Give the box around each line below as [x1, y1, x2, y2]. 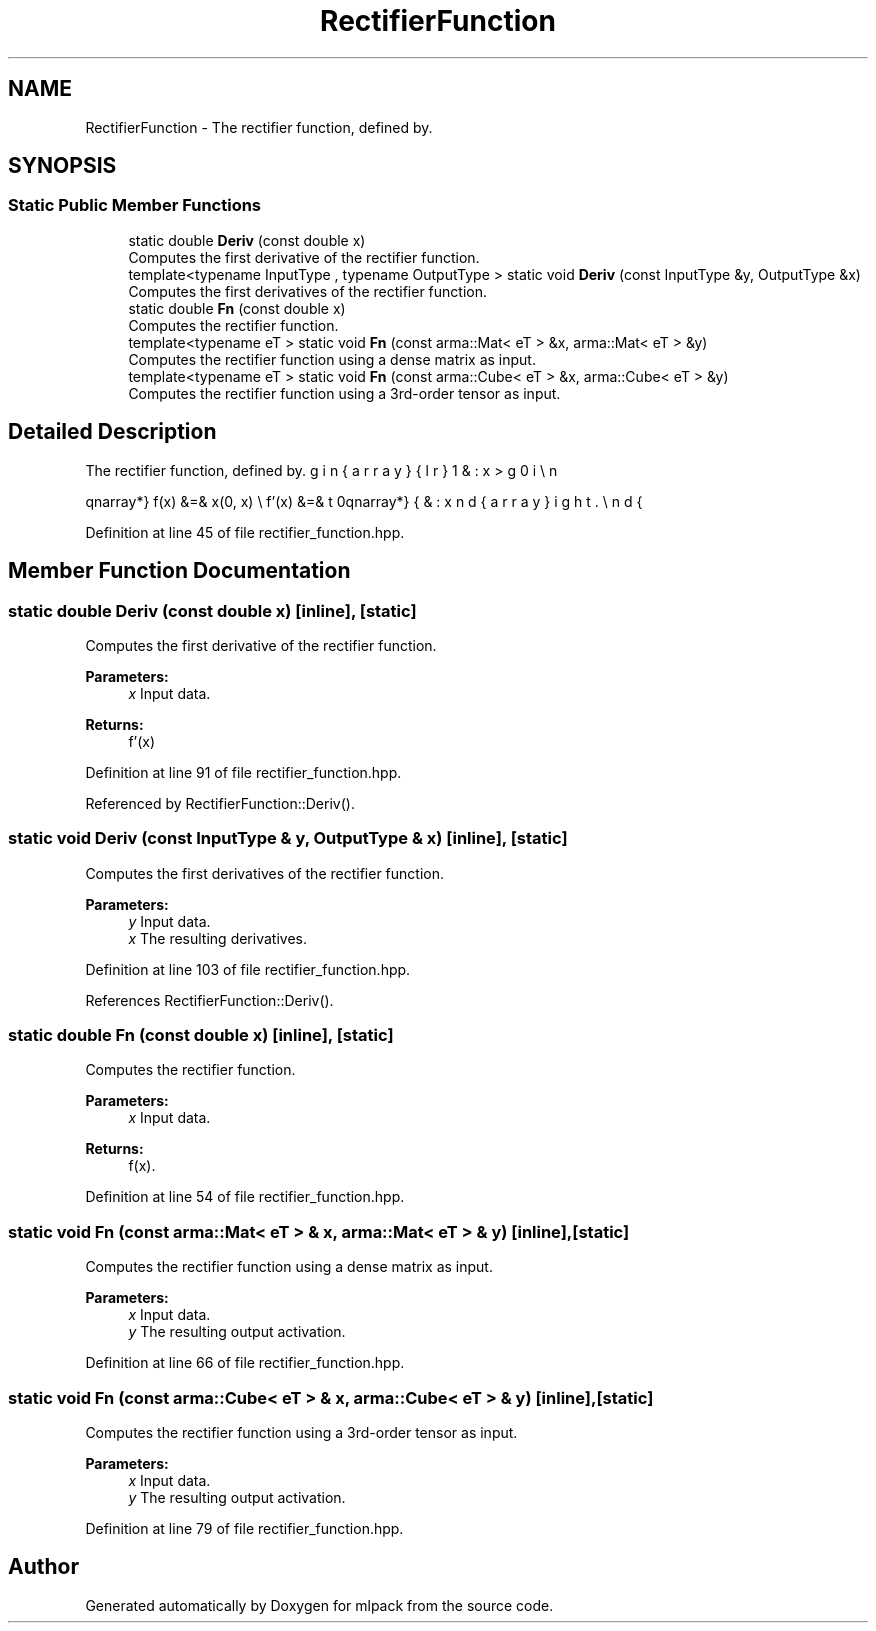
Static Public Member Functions [8, 195, 262, 216]
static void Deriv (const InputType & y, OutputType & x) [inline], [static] [8, 828, 568, 849]
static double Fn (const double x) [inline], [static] [8, 1025, 394, 1045]
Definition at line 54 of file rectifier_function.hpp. [85, 1188, 405, 1206]
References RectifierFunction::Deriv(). [85, 991, 334, 1009]
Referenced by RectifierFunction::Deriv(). [85, 794, 355, 812]
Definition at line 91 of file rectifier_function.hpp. [85, 763, 402, 781]
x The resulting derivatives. [128, 929, 307, 947]
